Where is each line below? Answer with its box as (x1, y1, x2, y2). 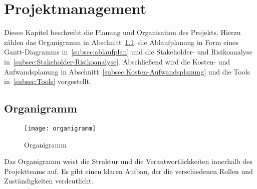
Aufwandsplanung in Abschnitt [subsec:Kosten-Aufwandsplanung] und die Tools (4, 66, 250, 76)
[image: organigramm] (24, 124, 96, 132)
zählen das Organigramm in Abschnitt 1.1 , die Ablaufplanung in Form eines (4, 36, 238, 47)
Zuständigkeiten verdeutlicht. (4, 175, 94, 186)
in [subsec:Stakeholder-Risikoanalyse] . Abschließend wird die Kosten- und (4, 56, 230, 66)
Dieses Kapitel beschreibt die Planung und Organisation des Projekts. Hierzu (4, 27, 241, 37)
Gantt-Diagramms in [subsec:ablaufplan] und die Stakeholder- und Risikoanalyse (4, 46, 252, 57)
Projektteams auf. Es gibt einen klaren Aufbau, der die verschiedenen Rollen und (4, 165, 253, 176)
